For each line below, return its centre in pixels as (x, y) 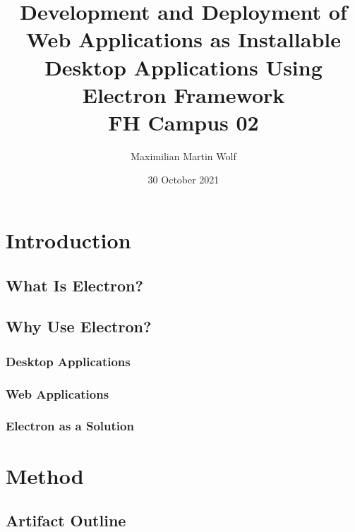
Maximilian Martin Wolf (183, 156)
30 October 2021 (183, 180)
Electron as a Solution (70, 426)
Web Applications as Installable (183, 39)
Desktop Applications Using (183, 67)
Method (45, 475)
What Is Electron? (74, 285)
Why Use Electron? (79, 326)
